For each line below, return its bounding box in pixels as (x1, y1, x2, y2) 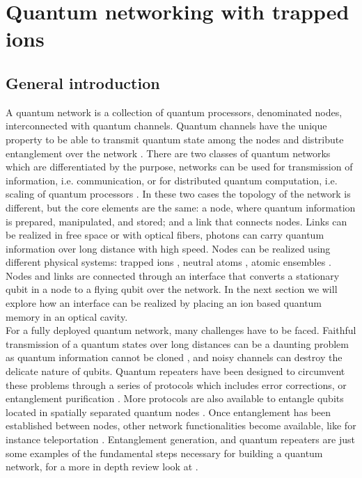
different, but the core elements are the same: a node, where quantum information (6, 200, 356, 214)
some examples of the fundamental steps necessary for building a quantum (6, 445, 323, 460)
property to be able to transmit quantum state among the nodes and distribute (6, 132, 344, 146)
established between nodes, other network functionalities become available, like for (6, 418, 356, 433)
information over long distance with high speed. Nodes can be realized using (6, 241, 331, 255)
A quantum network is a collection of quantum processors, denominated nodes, (6, 104, 343, 119)
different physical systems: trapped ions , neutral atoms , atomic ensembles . (6, 255, 331, 269)
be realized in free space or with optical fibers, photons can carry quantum (6, 228, 324, 242)
